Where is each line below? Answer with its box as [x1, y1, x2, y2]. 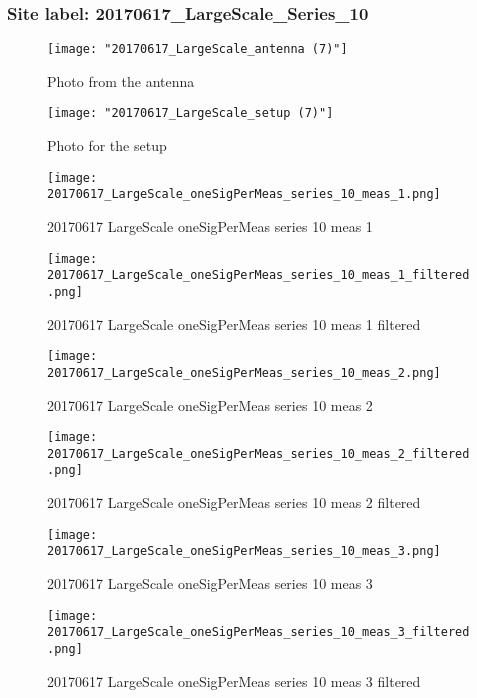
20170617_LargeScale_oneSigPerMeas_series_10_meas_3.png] [47, 544, 441, 559]
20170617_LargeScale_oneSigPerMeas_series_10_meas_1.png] [47, 187, 441, 202]
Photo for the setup [47, 135, 167, 156]
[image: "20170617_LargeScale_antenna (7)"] [47, 42, 348, 57]
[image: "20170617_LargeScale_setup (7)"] [47, 106, 334, 121]
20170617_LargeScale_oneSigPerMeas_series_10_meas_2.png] [47, 365, 441, 380]
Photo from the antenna [47, 70, 195, 91]
